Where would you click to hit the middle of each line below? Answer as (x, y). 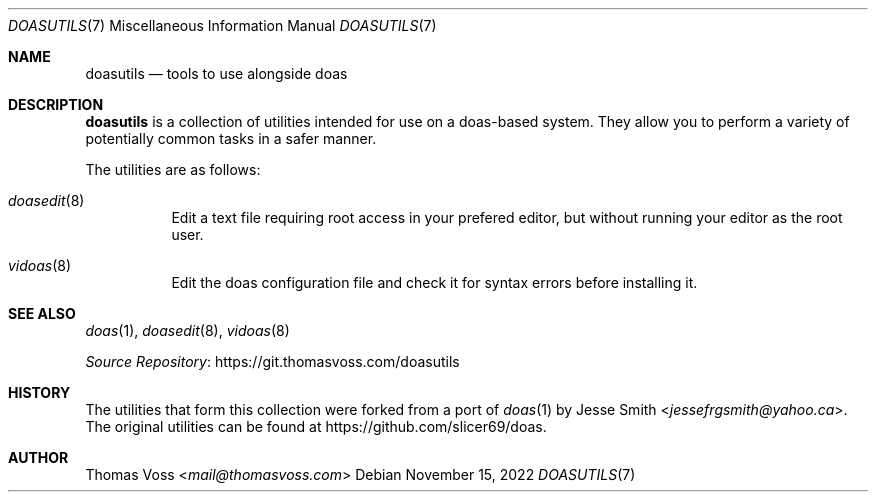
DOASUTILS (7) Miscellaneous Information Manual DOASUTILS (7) (222, 25)
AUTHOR (38, 457)
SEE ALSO (42, 313)
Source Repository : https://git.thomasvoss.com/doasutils (272, 361)
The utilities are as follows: (173, 169)
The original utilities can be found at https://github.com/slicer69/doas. (316, 426)
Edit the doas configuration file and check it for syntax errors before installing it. (434, 282)
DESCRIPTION (56, 104)
